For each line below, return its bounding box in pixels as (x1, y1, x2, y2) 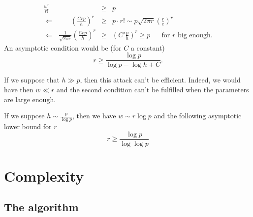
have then (4, 84, 33, 94)
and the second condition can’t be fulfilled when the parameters (56, 84, 249, 94)
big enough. (178, 31, 213, 39)
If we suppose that (4, 75, 60, 85)
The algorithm (4, 199, 79, 215)
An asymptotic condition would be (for (4, 42, 122, 53)
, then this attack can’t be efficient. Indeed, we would (80, 75, 241, 85)
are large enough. (4, 94, 56, 104)
